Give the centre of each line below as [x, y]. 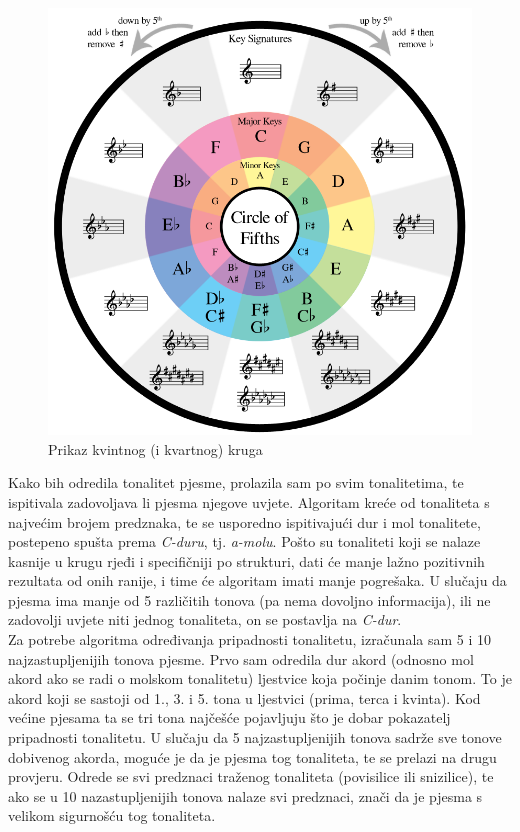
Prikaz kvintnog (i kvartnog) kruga [155, 448]
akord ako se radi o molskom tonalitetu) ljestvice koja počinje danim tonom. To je [260, 678]
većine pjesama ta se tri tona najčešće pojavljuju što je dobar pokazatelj [229, 717]
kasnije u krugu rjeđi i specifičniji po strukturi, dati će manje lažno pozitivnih [246, 560]
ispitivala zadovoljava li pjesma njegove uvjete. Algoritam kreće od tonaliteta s [249, 501]
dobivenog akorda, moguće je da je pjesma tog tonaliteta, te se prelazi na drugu [252, 756]
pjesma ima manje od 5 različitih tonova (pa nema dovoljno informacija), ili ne [249, 599]
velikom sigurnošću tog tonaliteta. [112, 815]
